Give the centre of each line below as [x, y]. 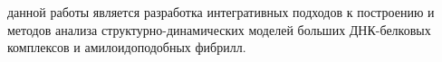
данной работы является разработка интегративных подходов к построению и [221, 12]
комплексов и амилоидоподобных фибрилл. [127, 47]
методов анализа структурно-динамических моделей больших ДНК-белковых [219, 29]
